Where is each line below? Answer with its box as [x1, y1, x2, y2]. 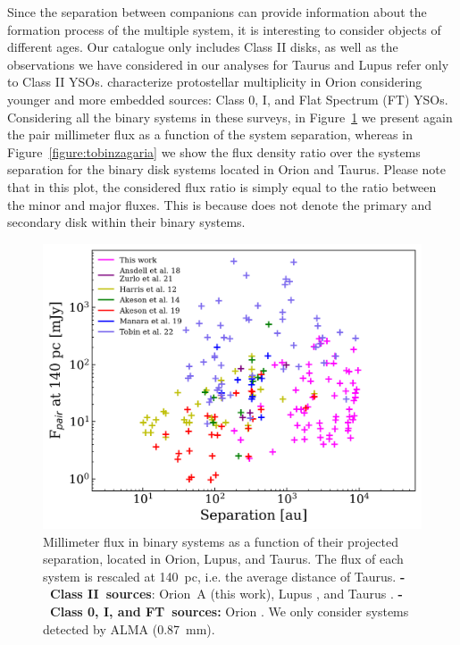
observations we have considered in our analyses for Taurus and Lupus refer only [7, 54, 449, 73]
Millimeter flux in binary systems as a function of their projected [43, 532, 398, 550]
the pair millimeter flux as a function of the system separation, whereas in [7, 125, 413, 144]
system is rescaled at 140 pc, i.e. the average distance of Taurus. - [43, 566, 406, 585]
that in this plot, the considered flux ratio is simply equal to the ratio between [7, 177, 437, 196]
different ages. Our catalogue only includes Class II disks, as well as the [7, 38, 398, 56]
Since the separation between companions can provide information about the [7, 3, 427, 21]
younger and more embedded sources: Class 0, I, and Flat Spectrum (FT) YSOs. [7, 89, 448, 108]
